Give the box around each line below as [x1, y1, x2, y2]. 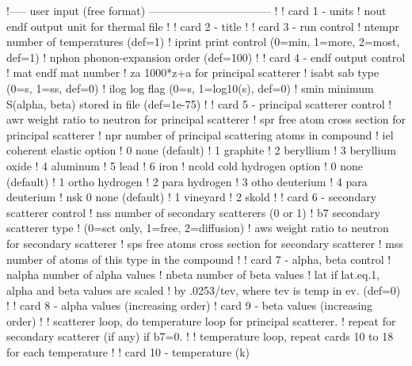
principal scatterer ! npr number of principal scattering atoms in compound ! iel [6, 126, 394, 143]
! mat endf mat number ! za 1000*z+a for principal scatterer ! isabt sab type [6, 64, 380, 81]
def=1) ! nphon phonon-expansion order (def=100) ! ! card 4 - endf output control [6, 48, 406, 65]
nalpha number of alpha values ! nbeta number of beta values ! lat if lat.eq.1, [6, 266, 380, 283]
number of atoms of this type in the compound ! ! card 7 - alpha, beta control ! [6, 250, 391, 267]
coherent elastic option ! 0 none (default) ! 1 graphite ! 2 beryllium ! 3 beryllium [6, 142, 396, 158]
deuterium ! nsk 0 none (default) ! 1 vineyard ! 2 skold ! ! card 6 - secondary [6, 189, 377, 205]
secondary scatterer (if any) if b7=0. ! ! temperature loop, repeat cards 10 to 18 [6, 328, 394, 345]
